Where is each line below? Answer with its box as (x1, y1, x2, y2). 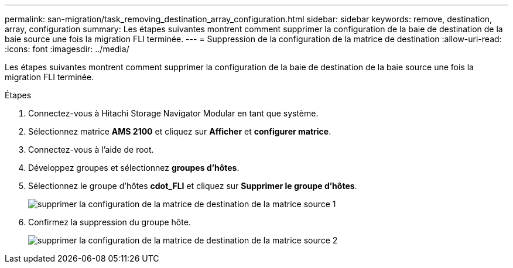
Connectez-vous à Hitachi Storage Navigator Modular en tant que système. (28, 108, 319, 118)
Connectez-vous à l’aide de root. (28, 145, 154, 154)
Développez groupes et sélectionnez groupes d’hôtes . (28, 163, 240, 173)
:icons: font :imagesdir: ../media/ (5, 44, 129, 54)
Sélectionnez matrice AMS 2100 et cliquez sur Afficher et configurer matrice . (28, 126, 331, 136)
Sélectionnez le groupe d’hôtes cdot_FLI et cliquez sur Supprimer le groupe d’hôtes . (28, 181, 357, 191)
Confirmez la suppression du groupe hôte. (28, 217, 191, 227)
